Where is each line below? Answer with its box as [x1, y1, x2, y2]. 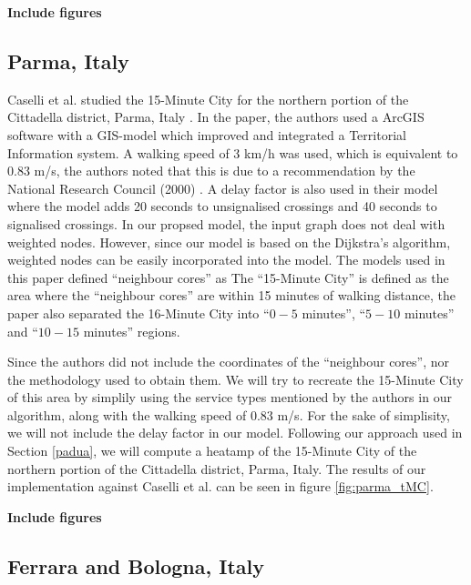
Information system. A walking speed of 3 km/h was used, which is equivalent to [7, 143, 458, 162]
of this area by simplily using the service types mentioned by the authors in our [7, 388, 452, 407]
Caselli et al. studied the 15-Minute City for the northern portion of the [7, 89, 409, 108]
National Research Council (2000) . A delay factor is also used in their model [7, 178, 438, 197]
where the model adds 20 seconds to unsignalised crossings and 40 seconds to [7, 197, 437, 216]
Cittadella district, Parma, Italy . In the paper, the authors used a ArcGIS [7, 107, 425, 126]
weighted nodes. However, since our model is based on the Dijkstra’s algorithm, [7, 232, 451, 251]
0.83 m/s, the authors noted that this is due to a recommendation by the [7, 161, 415, 180]
